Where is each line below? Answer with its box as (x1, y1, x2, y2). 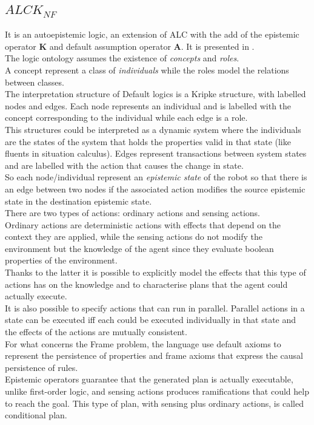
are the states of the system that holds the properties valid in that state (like (5, 135, 291, 148)
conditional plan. (5, 409, 67, 421)
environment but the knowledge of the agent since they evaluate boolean (5, 242, 274, 254)
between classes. (5, 75, 64, 88)
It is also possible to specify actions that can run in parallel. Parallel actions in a (5, 301, 305, 314)
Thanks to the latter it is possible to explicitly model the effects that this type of (5, 266, 306, 279)
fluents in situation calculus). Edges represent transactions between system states (5, 147, 307, 160)
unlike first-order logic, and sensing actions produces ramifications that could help (5, 385, 309, 398)
